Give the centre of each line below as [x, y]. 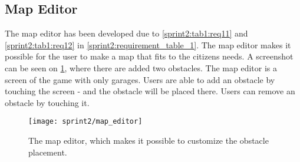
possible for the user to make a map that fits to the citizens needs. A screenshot [149, 56]
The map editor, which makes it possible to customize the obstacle [149, 140]
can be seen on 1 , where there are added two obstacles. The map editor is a [141, 67]
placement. [48, 152]
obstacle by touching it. [47, 102]
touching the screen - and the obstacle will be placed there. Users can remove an [150, 91]
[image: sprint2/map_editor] [85, 122]
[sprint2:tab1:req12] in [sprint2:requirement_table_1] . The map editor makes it [148, 44]
